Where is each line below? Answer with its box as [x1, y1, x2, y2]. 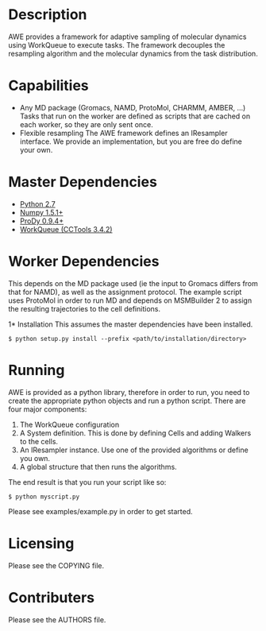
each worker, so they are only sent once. [19, 119, 153, 129]
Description [8, 6, 87, 24]
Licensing [8, 534, 75, 552]
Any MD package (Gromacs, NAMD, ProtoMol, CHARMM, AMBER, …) [19, 103, 246, 112]
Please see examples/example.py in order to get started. [8, 506, 193, 516]
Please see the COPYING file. [8, 560, 105, 570]
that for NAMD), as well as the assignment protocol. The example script [8, 287, 242, 296]
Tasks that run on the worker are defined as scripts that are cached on [19, 111, 251, 121]
